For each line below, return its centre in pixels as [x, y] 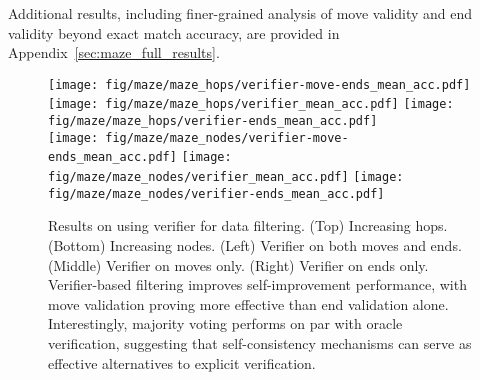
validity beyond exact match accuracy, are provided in [174, 32]
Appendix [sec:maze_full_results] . [114, 52]
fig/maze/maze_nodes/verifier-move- [227, 137]
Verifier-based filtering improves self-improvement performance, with [257, 284]
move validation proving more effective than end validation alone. [248, 303]
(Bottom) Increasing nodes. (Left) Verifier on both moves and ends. [255, 244]
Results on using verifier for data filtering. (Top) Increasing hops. [248, 225]
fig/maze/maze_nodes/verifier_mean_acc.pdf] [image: [226, 177]
